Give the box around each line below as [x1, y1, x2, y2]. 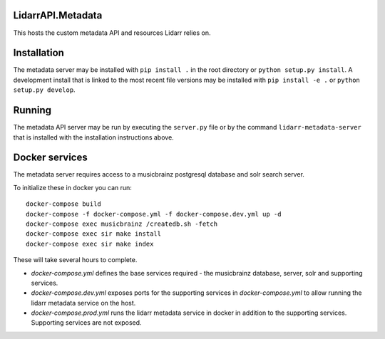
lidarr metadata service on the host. [31, 298, 136, 307]
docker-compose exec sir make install [26, 230, 162, 238]
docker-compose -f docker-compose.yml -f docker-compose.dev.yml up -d [26, 210, 282, 218]
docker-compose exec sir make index [26, 239, 154, 248]
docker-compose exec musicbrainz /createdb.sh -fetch [26, 219, 217, 228]
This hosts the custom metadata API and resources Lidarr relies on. [13, 28, 211, 37]
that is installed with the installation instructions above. [13, 132, 174, 142]
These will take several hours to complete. [13, 256, 138, 264]
